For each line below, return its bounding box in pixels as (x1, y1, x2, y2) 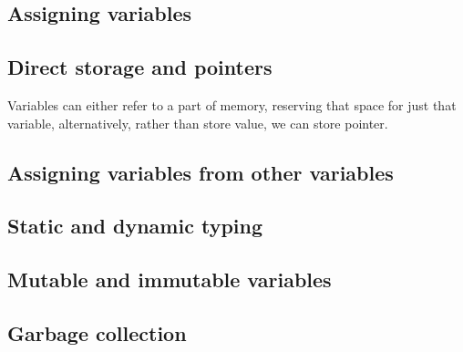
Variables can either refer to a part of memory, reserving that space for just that (7, 95, 457, 114)
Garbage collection (7, 318, 187, 347)
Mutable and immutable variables (7, 265, 332, 294)
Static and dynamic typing (7, 212, 263, 240)
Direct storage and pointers (7, 53, 273, 81)
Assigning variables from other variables (7, 158, 394, 186)
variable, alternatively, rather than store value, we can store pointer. (7, 113, 388, 132)
